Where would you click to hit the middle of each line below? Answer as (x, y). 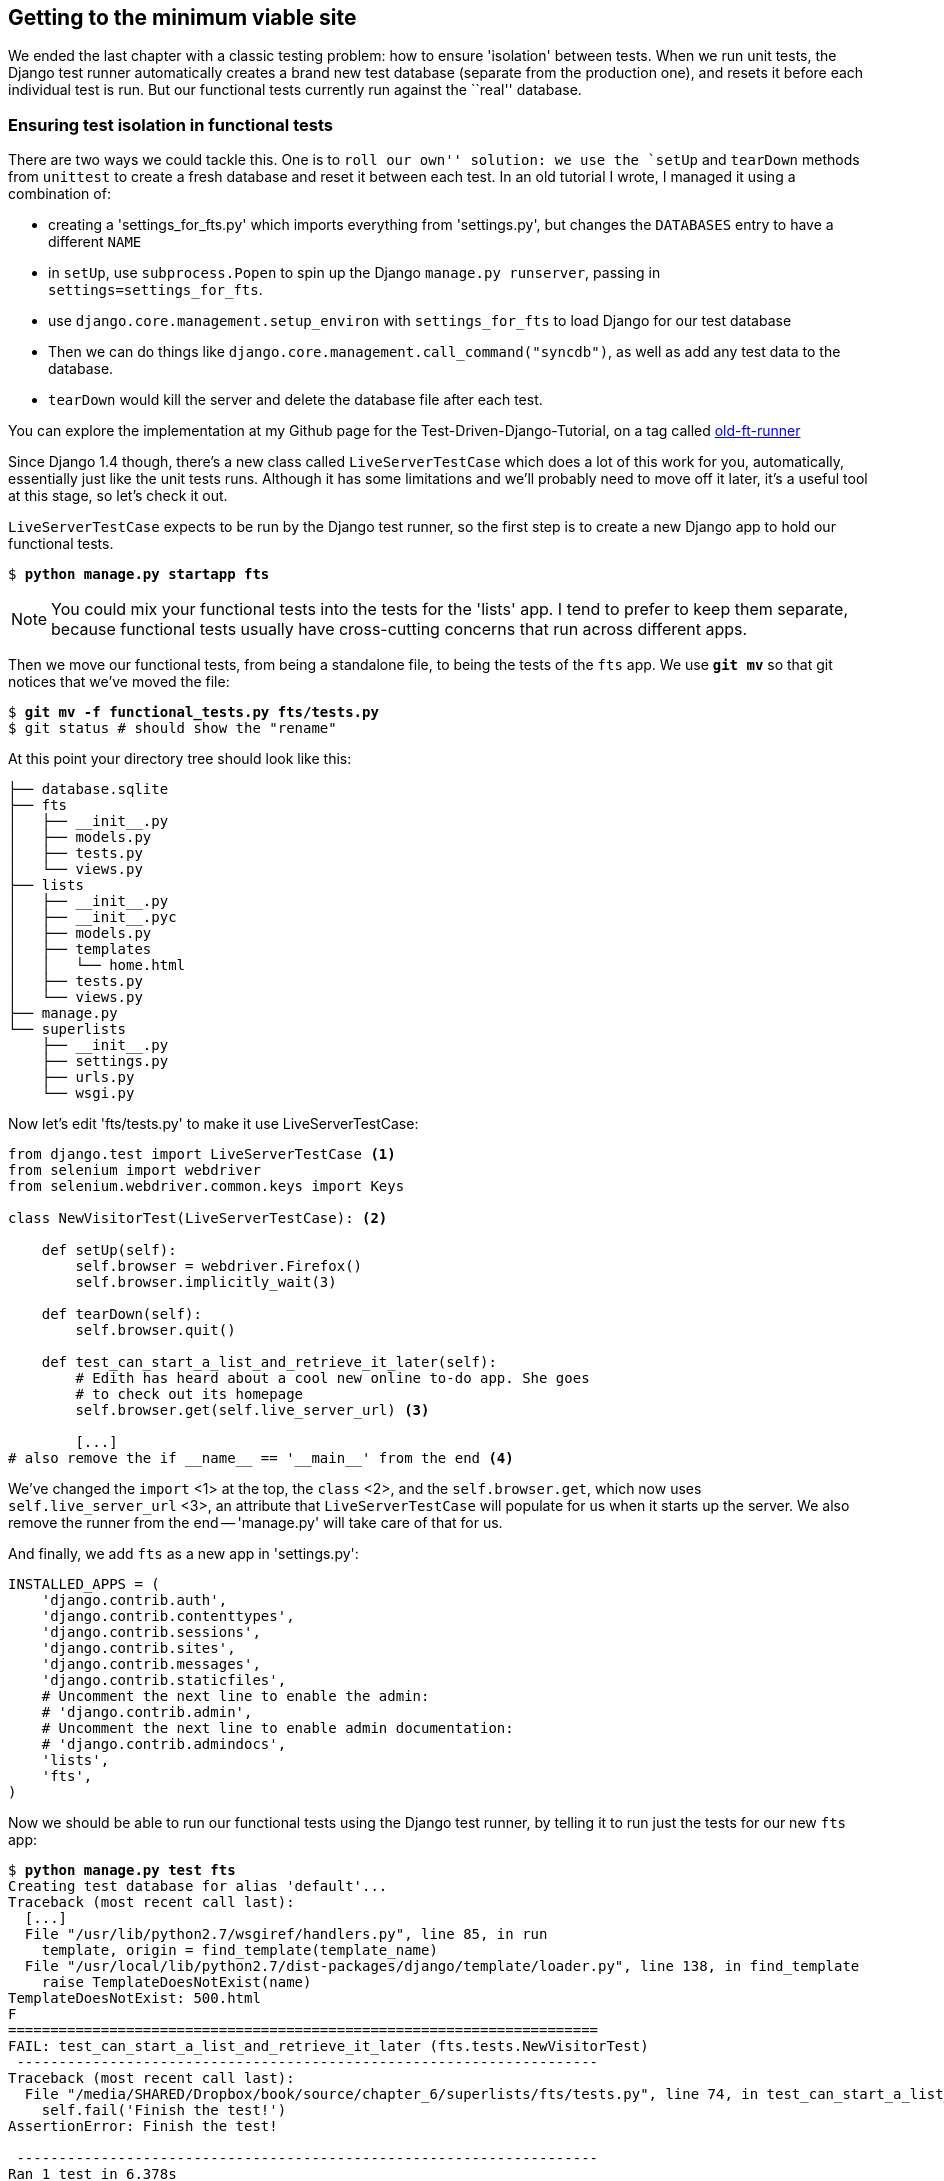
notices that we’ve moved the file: (119, 682)
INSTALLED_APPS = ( (84, 1584)
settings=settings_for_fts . (155, 290)
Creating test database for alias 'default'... (198, 1886)
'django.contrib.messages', (151, 1664)
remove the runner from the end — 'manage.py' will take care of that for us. (255, 1523)
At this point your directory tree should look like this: (180, 759)
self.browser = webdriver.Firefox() (219, 1266)
